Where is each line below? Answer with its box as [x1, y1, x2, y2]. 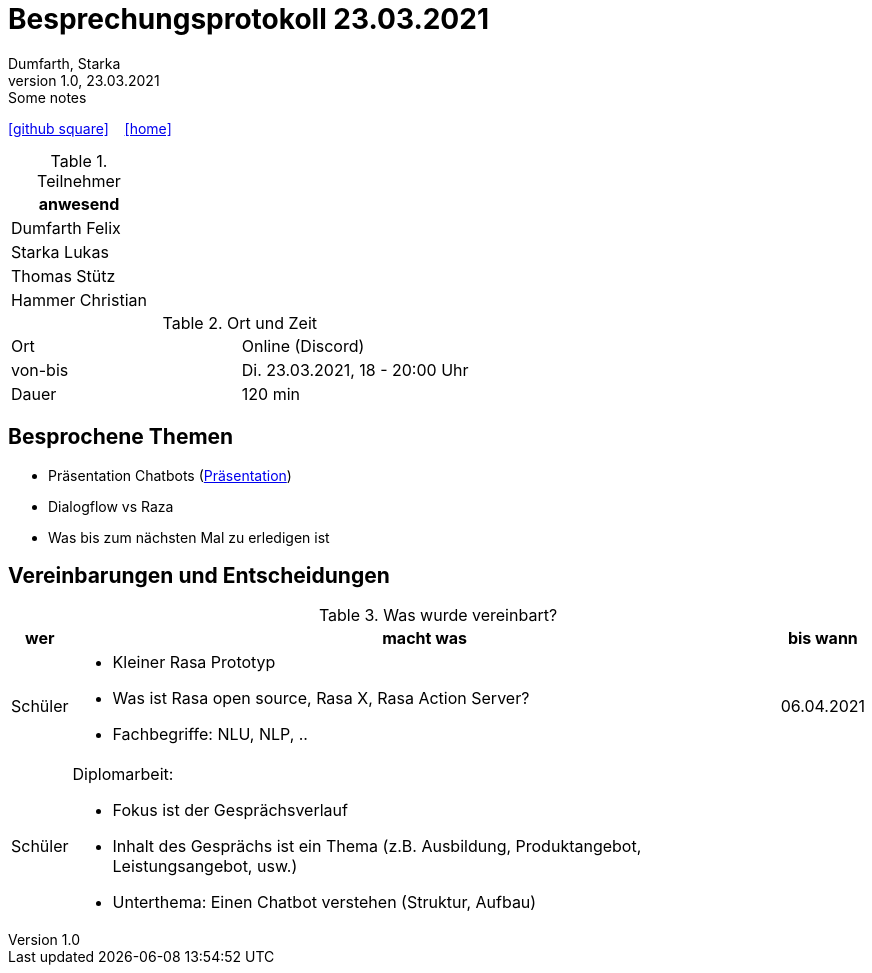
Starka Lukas [11, 241, 109, 262]
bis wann [787, 628, 858, 649]
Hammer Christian [11, 289, 147, 310]
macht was [382, 628, 467, 649]
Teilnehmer [37, 170, 121, 191]
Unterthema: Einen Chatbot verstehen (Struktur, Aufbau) [112, 892, 537, 913]
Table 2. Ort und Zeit [162, 312, 318, 333]
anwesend [38, 193, 120, 214]
